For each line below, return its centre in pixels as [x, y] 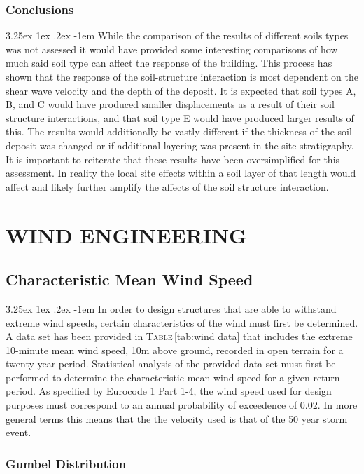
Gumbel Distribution [66, 463]
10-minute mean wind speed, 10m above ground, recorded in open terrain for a [175, 350]
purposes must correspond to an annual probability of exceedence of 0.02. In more [182, 405]
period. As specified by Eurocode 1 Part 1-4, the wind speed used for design [169, 391]
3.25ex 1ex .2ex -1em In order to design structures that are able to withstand [171, 308]
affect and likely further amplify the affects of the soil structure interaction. [167, 186]
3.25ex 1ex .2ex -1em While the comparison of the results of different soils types [177, 35]
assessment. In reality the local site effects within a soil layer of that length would [181, 173]
